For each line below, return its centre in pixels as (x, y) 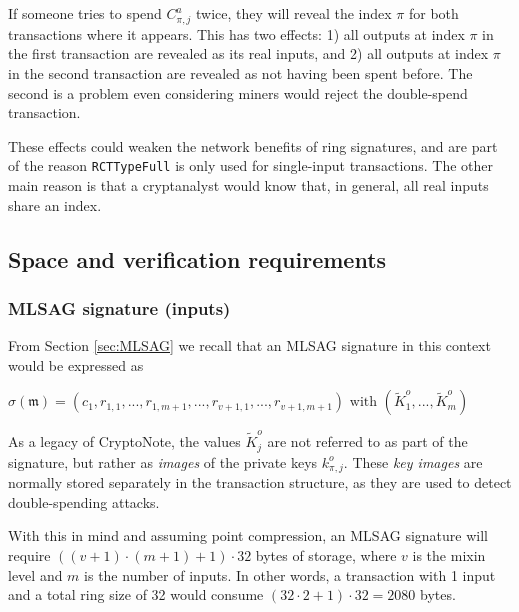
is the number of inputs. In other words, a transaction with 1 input (290, 574)
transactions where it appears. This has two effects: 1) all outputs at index (236, 33)
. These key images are (413, 461)
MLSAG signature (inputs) (119, 307)
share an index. (55, 204)
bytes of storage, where (326, 555)
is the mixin (449, 555)
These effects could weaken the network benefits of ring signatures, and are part (253, 145)
